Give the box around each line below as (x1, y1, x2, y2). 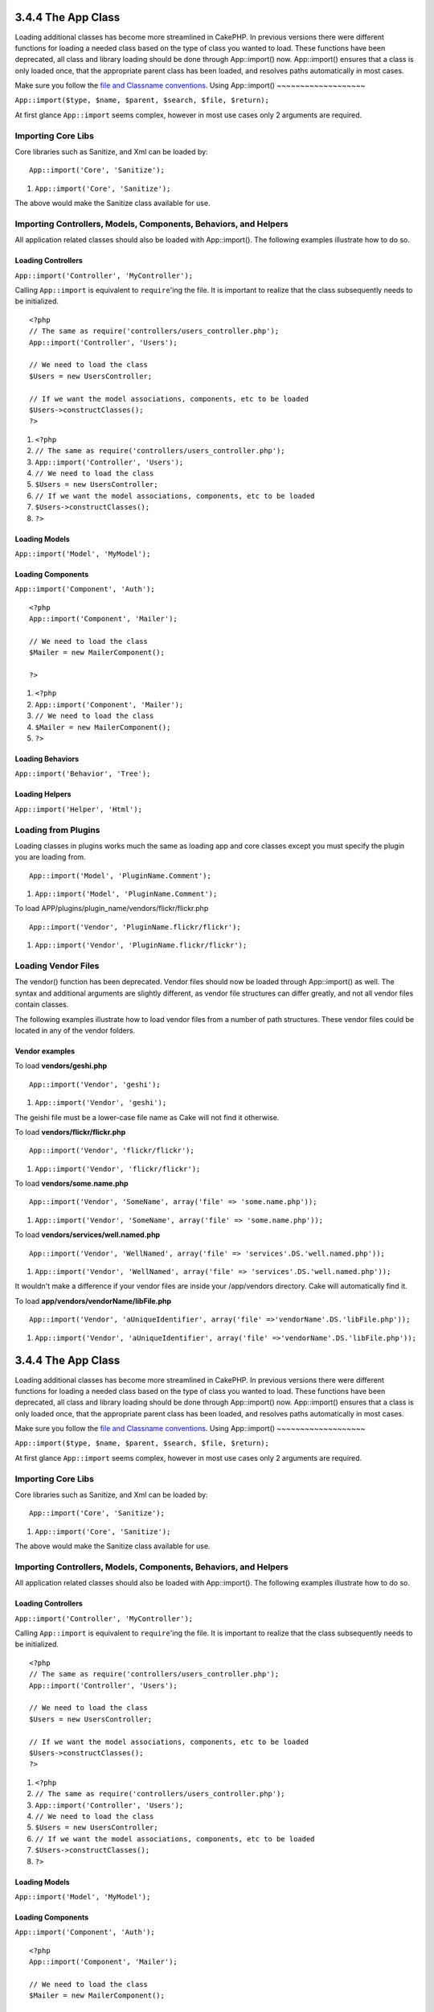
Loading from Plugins (14, 824, 100, 835)
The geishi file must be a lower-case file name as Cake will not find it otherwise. (14, 1112, 280, 1122)
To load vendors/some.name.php (14, 1179, 129, 1189)
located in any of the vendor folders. (14, 1025, 136, 1035)
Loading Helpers (14, 790, 72, 799)
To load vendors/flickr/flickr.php (14, 1127, 126, 1136)
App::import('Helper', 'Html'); (14, 805, 142, 814)
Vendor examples (14, 1046, 76, 1056)
